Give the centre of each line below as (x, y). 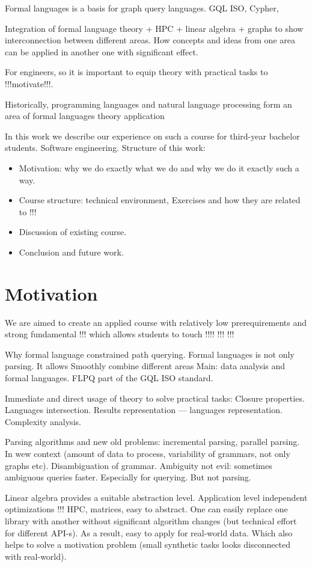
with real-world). (36, 556)
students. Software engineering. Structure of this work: (105, 148)
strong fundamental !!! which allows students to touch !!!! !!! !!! (120, 334)
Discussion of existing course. (73, 232)
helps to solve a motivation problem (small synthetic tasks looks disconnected (148, 544)
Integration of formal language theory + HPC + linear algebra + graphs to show (154, 28)
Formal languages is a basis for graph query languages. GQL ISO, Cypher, (142, 8)
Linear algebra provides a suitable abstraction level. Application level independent (156, 497)
